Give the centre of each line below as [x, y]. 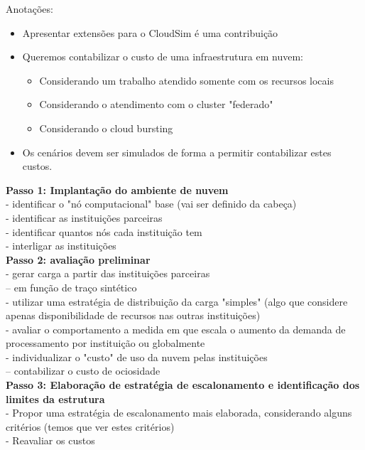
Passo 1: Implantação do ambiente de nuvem [117, 189]
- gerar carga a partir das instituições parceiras [108, 273]
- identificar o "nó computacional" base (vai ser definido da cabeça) [151, 204]
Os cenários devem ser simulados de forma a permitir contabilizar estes [177, 152]
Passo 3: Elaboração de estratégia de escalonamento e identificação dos [183, 385]
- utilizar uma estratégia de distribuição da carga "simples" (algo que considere [177, 301]
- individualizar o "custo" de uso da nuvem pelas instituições [137, 357]
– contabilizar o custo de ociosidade [83, 371]
